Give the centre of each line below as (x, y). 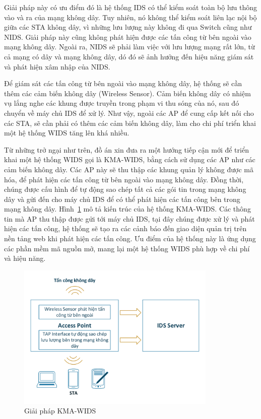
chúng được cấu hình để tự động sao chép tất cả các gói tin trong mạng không (125, 189)
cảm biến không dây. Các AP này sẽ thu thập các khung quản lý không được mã (129, 169)
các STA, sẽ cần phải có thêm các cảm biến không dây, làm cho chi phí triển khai (130, 123)
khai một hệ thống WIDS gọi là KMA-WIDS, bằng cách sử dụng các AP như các (130, 159)
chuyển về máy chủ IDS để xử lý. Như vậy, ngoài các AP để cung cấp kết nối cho (129, 113)
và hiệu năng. (25, 258)
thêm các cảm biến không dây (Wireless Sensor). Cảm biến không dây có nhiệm (127, 93)
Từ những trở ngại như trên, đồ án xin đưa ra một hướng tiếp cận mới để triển (126, 149)
